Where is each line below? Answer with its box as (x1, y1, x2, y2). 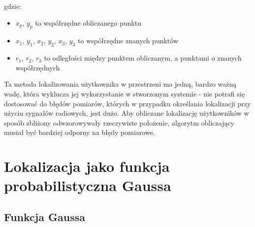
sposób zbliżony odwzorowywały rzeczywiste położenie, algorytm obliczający (4, 117, 234, 128)
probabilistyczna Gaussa (4, 175, 171, 195)
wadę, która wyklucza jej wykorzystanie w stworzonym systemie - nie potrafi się (4, 88, 245, 98)
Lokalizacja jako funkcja (4, 156, 170, 176)
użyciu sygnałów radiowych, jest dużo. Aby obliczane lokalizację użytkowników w (4, 108, 249, 118)
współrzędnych (15, 62, 60, 72)
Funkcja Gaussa (4, 209, 85, 224)
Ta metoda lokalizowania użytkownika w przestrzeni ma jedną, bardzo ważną (4, 79, 237, 89)
